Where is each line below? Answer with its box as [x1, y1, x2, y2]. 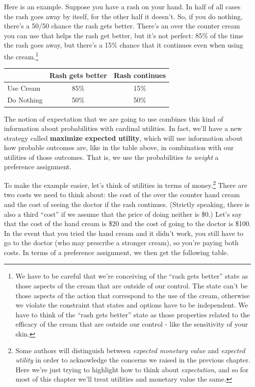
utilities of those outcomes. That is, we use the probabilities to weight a [4, 152, 219, 162]
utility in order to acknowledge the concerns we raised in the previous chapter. [15, 355, 251, 365]
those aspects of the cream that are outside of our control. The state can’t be [15, 281, 248, 291]
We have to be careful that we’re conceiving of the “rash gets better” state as [15, 271, 248, 281]
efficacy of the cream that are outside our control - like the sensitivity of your [15, 319, 248, 329]
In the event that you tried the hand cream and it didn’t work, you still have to [4, 228, 244, 238]
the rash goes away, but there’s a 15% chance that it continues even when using [4, 40, 243, 50]
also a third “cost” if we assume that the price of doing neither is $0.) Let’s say [4, 208, 242, 219]
